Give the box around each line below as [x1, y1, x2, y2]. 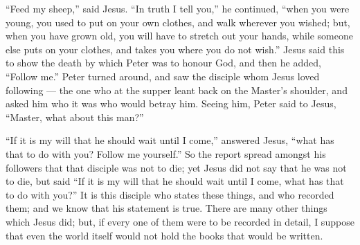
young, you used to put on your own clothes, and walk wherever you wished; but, [6, 15, 350, 29]
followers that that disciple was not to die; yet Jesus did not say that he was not [6, 160, 347, 174]
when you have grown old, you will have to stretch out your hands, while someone [6, 28, 353, 43]
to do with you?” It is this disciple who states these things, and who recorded [6, 187, 334, 201]
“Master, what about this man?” [6, 109, 144, 124]
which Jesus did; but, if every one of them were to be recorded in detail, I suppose [6, 214, 354, 228]
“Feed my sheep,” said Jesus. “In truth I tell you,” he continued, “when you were [6, 1, 350, 15]
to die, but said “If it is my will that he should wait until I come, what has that [6, 174, 344, 188]
